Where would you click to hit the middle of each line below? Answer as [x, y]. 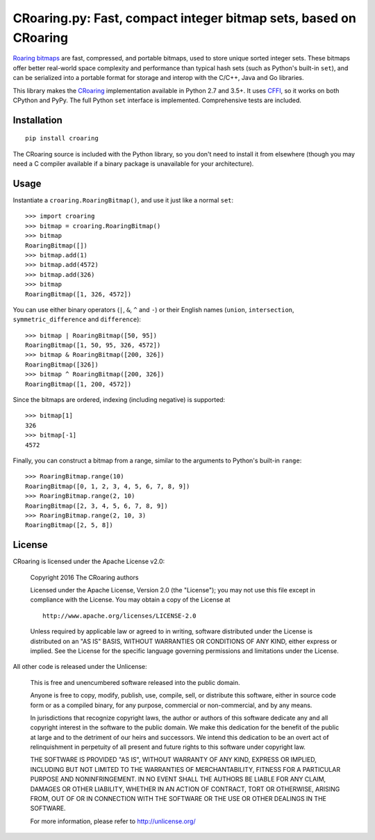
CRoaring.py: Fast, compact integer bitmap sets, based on [185, 18]
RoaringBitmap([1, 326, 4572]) [78, 294]
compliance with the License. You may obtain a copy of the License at [130, 600]
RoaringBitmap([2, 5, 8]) [69, 525]
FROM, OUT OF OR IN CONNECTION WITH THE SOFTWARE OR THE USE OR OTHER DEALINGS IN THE [178, 799]
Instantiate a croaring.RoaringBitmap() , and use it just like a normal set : [123, 200]
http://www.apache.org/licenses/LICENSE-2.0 [120, 616]
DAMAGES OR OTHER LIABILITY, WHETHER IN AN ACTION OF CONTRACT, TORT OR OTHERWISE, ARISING [185, 789]
